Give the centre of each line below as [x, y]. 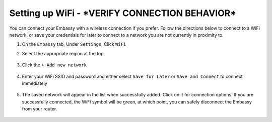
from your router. [40, 109]
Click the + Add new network [54, 65]
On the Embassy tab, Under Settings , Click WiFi [74, 44]
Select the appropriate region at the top [63, 53]
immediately [35, 83]
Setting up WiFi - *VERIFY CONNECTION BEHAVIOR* [123, 13]
